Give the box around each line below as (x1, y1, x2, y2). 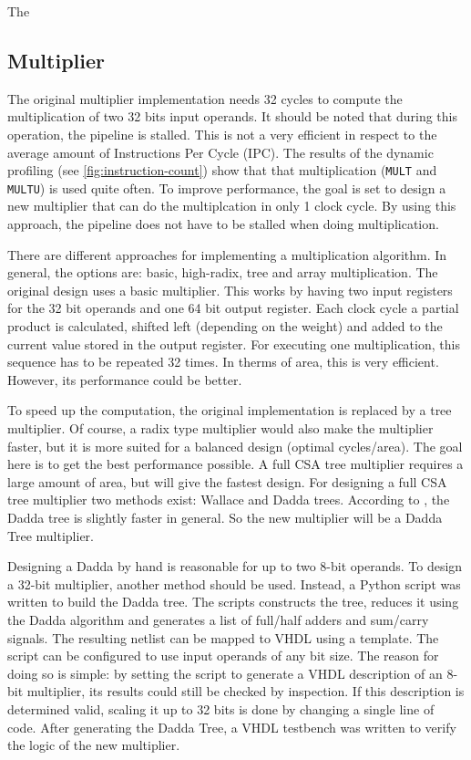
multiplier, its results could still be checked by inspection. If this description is (26, 682, 465, 701)
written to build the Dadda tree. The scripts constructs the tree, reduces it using (7, 592, 459, 611)
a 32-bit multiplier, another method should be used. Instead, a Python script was (7, 574, 461, 593)
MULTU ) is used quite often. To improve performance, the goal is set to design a (7, 178, 446, 197)
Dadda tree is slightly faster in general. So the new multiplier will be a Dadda (7, 507, 443, 526)
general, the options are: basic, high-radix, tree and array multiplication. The (7, 263, 438, 282)
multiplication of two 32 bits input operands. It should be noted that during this (7, 107, 457, 126)
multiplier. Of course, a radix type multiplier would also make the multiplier (7, 419, 434, 438)
